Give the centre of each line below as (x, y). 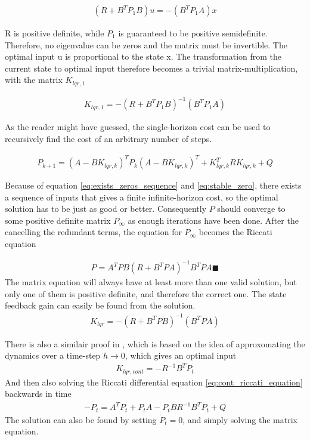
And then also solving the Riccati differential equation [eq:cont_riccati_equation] (154, 382)
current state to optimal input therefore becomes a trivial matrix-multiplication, (151, 68)
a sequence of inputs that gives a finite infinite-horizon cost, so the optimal (142, 197)
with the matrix (34, 80)
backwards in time (38, 394)
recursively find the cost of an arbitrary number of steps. (108, 138)
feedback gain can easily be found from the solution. (100, 305)
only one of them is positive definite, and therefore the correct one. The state (146, 293)
